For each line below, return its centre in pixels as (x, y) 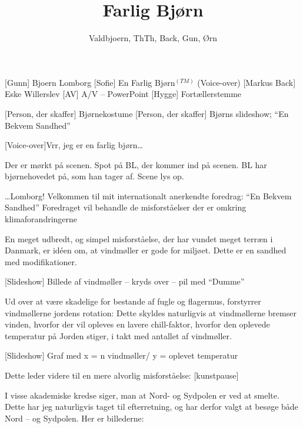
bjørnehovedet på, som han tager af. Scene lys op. (94, 176)
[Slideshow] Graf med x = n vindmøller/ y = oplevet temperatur (121, 355)
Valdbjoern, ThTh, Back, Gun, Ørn (153, 38)
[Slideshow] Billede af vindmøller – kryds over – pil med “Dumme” (125, 281)
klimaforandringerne (41, 219)
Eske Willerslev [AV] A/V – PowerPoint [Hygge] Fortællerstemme (123, 94)
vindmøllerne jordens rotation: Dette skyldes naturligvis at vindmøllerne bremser (151, 312)
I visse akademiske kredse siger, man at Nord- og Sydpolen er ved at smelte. (142, 395)
